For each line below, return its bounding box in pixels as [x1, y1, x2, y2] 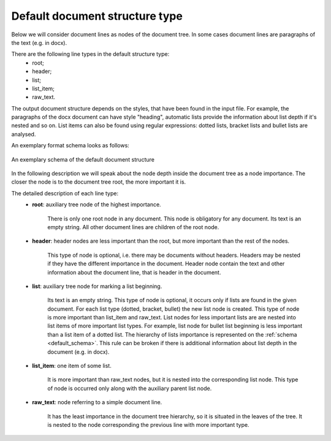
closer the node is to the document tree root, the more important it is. [11, 178, 186, 185]
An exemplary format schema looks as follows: [11, 142, 130, 149]
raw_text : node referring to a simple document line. [32, 399, 162, 406]
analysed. [11, 130, 36, 138]
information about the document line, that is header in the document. [47, 268, 221, 276]
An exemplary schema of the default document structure [11, 155, 154, 163]
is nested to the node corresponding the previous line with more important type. [47, 421, 249, 428]
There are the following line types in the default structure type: [11, 50, 170, 58]
